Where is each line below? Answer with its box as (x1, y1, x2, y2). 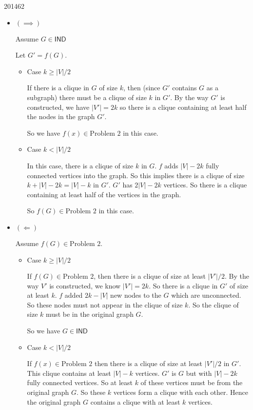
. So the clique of (188, 299, 239, 309)
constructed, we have (27, 102, 90, 112)
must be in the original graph (46, 309, 134, 319)
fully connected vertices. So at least (27, 377, 133, 388)
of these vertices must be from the (140, 377, 243, 388)
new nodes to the (110, 290, 161, 300)
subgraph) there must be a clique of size (27, 92, 147, 102)
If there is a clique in (27, 82, 89, 93)
